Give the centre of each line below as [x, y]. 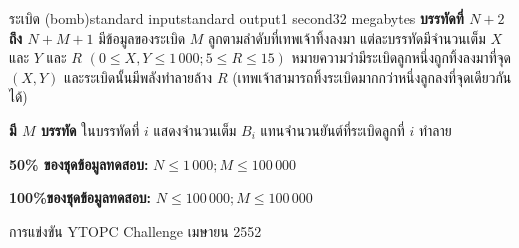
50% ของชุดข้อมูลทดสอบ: [79, 163]
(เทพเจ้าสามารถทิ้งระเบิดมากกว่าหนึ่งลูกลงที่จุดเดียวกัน [372, 76]
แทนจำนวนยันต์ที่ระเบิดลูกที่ [332, 129]
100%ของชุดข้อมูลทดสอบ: [80, 197]
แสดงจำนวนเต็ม [195, 129]
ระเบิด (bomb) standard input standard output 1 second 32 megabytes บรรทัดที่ [236, 18]
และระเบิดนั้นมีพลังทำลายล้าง [138, 76]
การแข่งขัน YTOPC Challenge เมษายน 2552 [135, 230]
